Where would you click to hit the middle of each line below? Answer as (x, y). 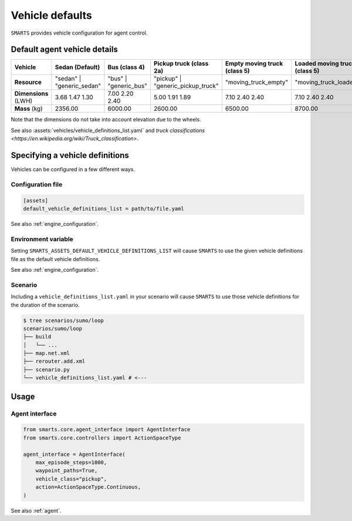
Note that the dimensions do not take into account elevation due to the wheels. (106, 120)
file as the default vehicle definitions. (55, 259)
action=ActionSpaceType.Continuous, (88, 487)
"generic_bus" (128, 86)
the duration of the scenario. (45, 305)
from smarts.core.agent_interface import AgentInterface (107, 429)
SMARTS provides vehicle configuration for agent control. (79, 33)
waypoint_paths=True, (67, 471)
